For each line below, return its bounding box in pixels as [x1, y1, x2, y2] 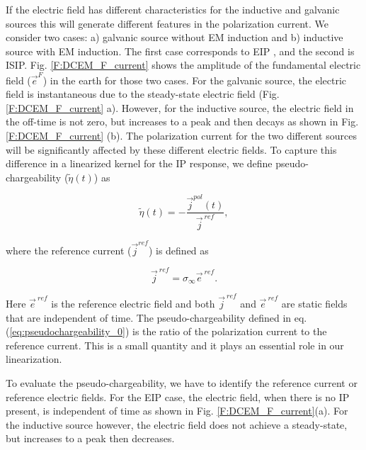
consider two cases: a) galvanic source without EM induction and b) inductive [6, 30, 343, 45]
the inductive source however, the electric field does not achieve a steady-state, [6, 417, 348, 432]
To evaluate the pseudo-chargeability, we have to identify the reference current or [6, 375, 358, 390]
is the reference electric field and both [51, 296, 215, 310]
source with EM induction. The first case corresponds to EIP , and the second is [6, 43, 355, 58]
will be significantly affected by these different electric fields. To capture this [6, 142, 337, 157]
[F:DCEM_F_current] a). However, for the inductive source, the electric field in [6, 100, 354, 115]
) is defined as [148, 242, 209, 257]
